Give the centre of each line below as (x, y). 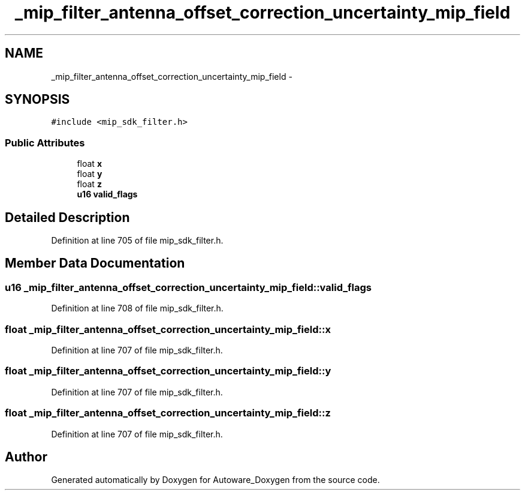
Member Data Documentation (95, 263)
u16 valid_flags (107, 194)
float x (89, 164)
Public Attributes (45, 142)
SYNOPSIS (37, 100)
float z (89, 184)
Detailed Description (67, 217)
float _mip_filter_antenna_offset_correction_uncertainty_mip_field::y (168, 371)
